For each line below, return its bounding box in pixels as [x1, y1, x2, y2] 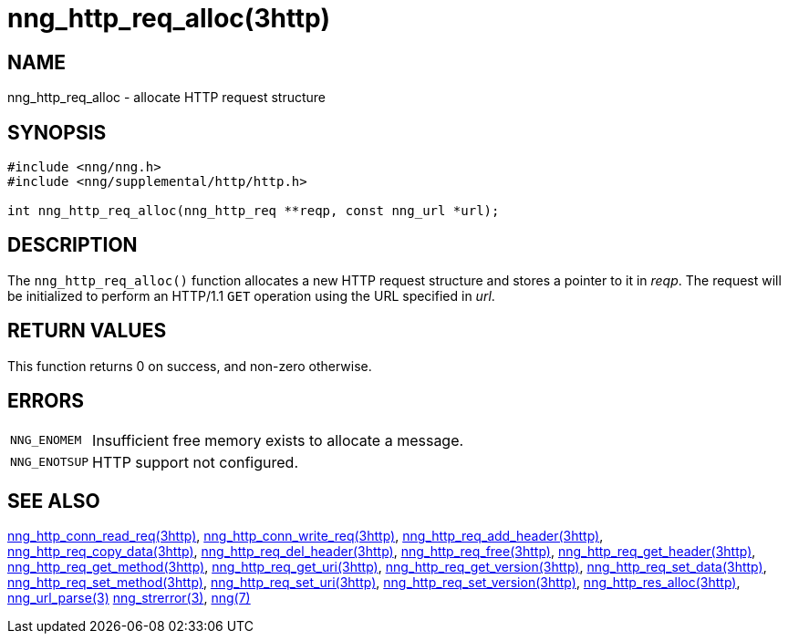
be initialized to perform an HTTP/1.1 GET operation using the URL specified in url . [7, 287, 495, 304]
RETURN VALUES [7, 319, 167, 343]
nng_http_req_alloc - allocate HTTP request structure [7, 89, 326, 106]
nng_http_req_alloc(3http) [7, 3, 330, 34]
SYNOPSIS [7, 120, 107, 144]
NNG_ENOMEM [10, 433, 82, 448]
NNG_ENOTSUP [10, 455, 89, 470]
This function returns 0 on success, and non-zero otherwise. [7, 357, 372, 374]
